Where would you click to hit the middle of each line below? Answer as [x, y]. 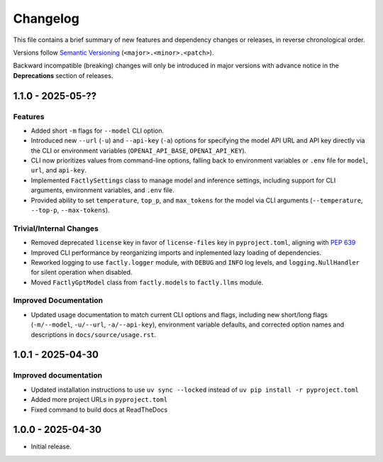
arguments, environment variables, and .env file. [102, 190]
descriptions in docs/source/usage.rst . [94, 334]
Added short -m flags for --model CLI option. [98, 131]
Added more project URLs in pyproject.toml [99, 400]
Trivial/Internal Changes [56, 229]
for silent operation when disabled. [82, 273]
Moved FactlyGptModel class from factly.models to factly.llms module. [147, 282]
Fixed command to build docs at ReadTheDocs [99, 409]
